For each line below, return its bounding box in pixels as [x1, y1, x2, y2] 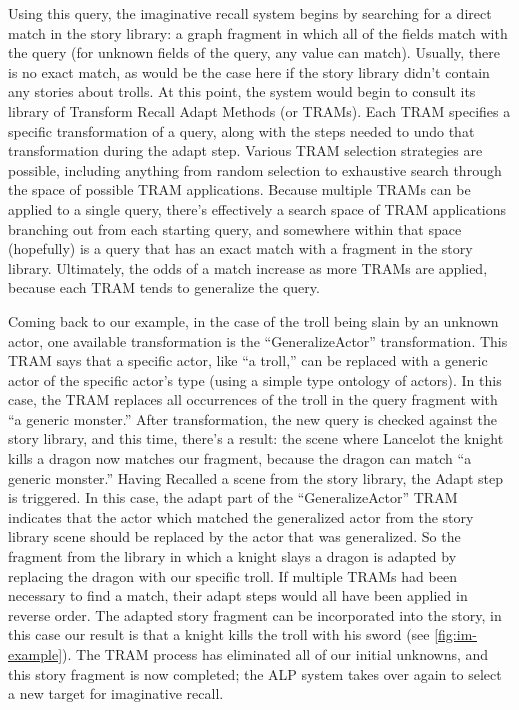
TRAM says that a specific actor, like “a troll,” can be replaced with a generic [8, 350, 488, 371]
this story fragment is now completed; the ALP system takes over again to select [8, 663, 502, 684]
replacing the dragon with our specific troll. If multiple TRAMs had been [8, 565, 457, 586]
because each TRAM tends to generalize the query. [8, 277, 320, 298]
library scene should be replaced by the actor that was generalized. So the [8, 526, 461, 547]
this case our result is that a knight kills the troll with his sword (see [8, 624, 430, 645]
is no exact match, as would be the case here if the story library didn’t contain [8, 61, 490, 82]
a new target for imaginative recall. [8, 683, 224, 704]
